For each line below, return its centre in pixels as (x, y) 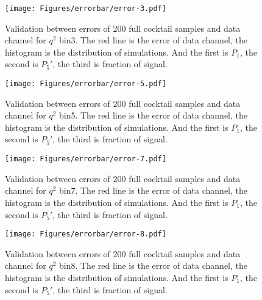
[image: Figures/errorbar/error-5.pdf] (86, 84)
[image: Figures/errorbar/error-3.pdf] (86, 9)
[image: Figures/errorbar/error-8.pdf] (86, 234)
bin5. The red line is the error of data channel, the (153, 115)
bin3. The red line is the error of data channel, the (153, 40)
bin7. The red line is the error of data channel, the (153, 190)
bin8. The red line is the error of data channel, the (153, 265)
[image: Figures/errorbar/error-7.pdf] (86, 159)
